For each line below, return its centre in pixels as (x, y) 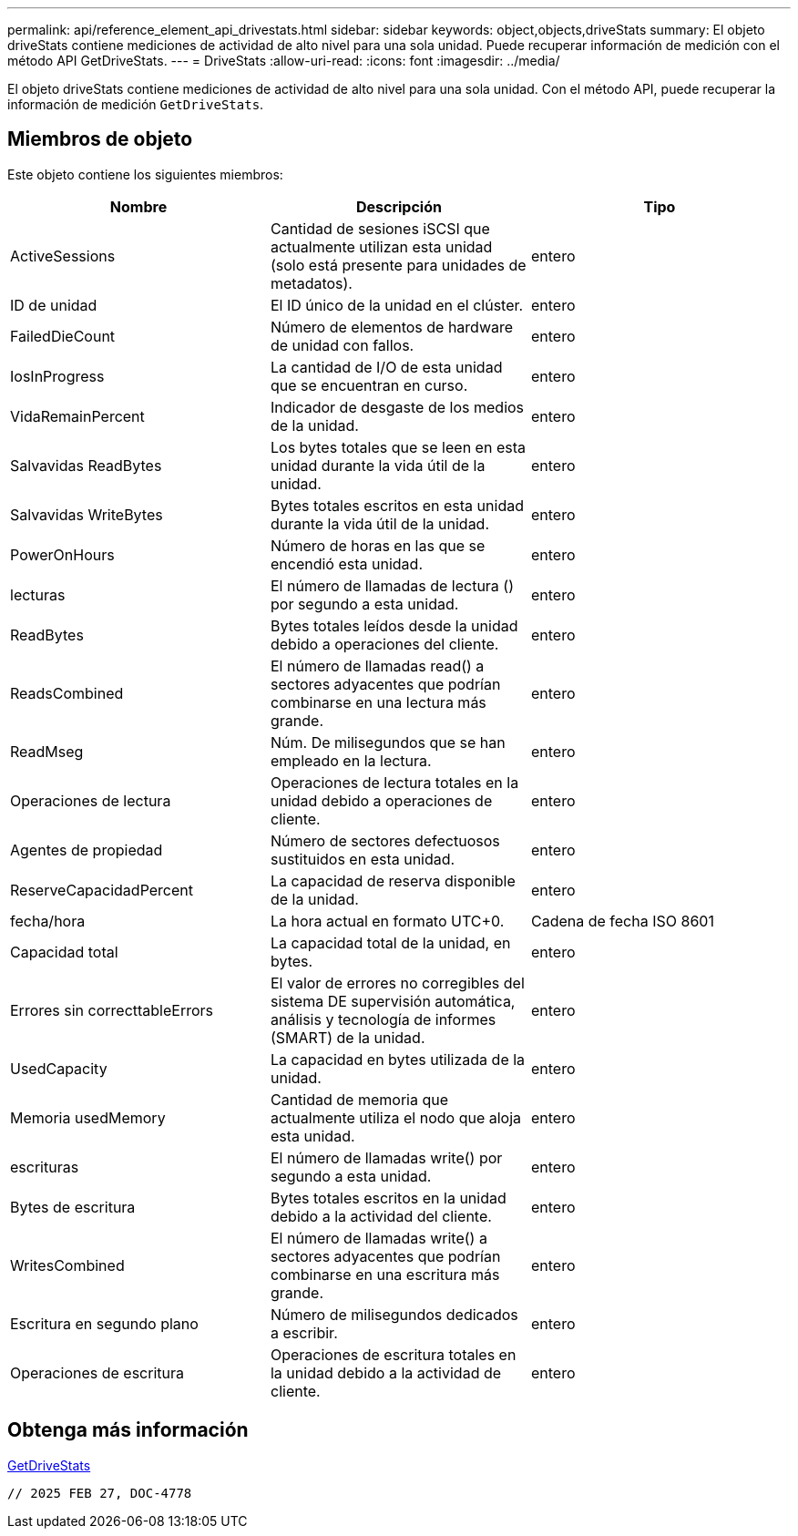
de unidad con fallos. (342, 345)
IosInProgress (57, 376)
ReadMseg (47, 751)
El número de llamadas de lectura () (392, 585)
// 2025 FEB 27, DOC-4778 (100, 1493)
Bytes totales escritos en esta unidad (397, 505)
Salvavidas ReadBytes (86, 465)
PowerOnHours (62, 554)
